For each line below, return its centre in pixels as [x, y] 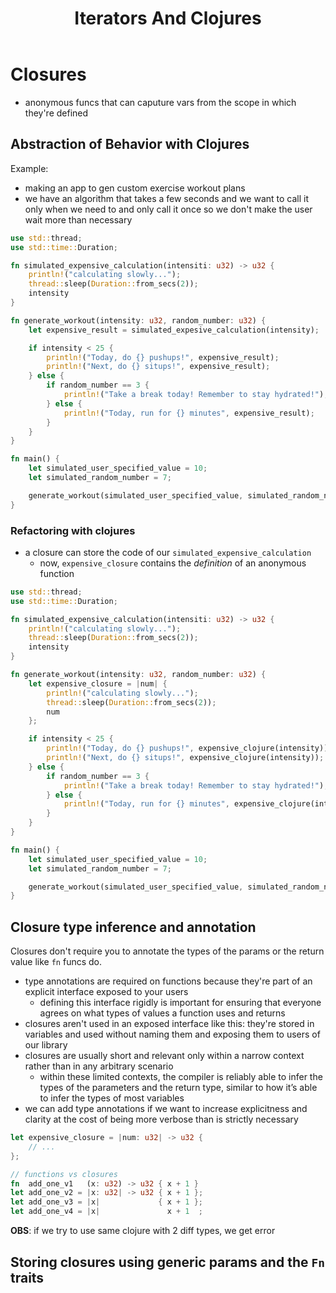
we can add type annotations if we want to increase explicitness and [166, 1109]
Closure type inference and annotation [133, 927]
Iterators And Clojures [168, 18]
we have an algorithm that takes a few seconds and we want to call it [166, 198]
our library [46, 1045]
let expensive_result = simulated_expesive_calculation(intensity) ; [174, 330]
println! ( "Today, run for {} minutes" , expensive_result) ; [189, 413]
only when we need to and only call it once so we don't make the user [168, 209]
